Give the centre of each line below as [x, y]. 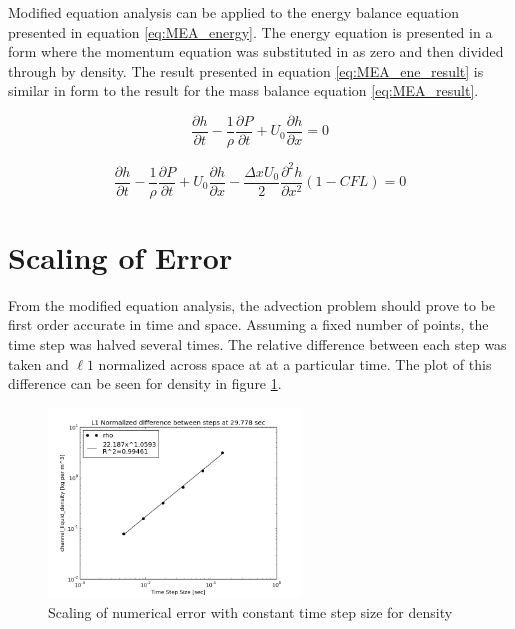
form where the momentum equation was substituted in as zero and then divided [256, 51]
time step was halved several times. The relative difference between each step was [257, 343]
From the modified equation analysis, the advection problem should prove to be [252, 304]
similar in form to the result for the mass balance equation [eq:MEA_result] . [243, 90]
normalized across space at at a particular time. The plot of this [295, 363]
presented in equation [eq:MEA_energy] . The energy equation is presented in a [250, 31]
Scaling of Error [120, 256]
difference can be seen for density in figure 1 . [145, 383]
